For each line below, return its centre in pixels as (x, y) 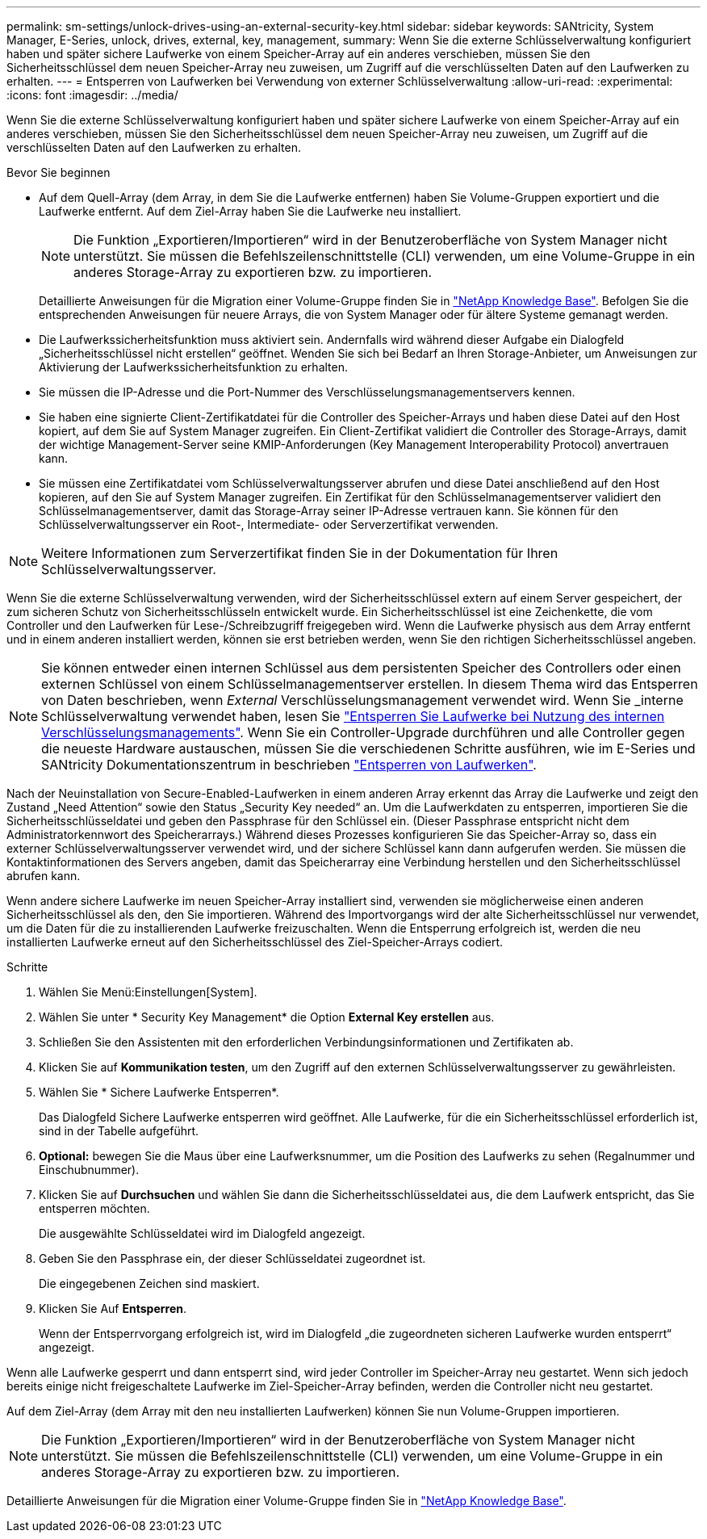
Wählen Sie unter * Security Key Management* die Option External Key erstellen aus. (267, 1017)
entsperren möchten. (94, 1208)
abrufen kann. (44, 876)
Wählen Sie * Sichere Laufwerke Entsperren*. (159, 1092)
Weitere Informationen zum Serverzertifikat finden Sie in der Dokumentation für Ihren (300, 553)
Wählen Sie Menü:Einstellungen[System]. (148, 992)
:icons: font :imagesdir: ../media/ (92, 95)
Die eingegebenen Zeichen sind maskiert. (149, 1283)
